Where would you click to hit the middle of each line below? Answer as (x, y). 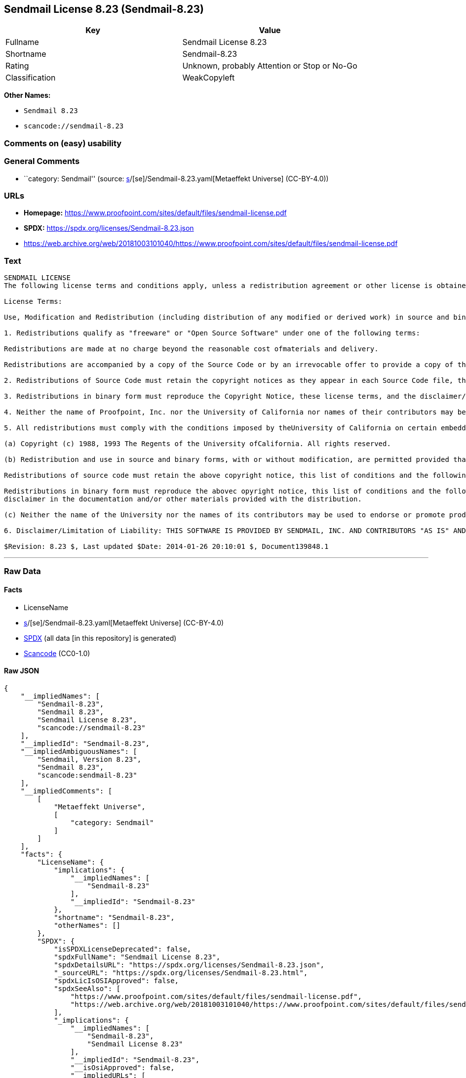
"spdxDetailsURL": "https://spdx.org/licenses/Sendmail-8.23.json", (189, 965)
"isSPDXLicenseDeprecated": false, (123, 949)
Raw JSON (22, 671)
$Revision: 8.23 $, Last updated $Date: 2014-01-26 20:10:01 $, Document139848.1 (166, 547)
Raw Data (22, 571)
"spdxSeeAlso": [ (87, 988)
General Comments (42, 161)
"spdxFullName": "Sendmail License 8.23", (137, 957)
